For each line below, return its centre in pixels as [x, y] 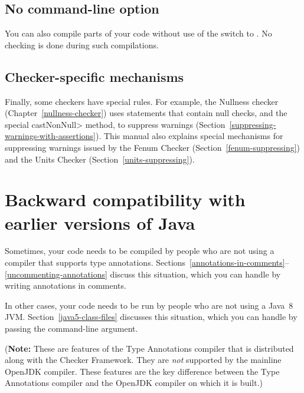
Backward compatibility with [125, 199]
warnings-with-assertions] [50, 136]
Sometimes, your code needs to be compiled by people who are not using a [140, 251]
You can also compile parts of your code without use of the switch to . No [138, 33]
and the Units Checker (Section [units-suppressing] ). [100, 159]
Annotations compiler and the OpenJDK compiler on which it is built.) [134, 383]
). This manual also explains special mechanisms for [189, 136]
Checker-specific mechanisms [94, 76]
